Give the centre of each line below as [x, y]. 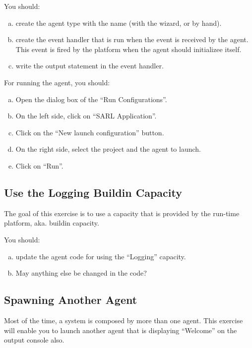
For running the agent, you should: [57, 82]
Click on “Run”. [39, 165]
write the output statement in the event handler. [90, 66]
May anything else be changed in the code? [81, 273]
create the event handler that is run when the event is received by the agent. [132, 39]
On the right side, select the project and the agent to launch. [108, 149]
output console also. [34, 340]
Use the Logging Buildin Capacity [93, 192]
